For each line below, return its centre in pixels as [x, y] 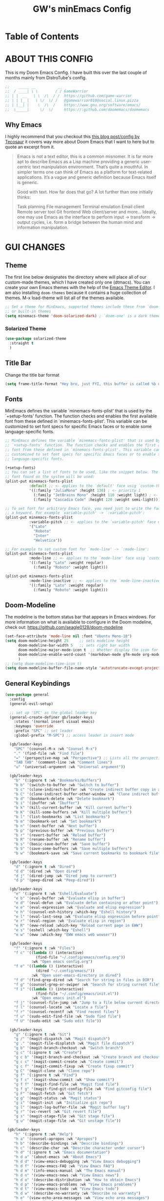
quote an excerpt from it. [30, 147]
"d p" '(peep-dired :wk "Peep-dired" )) [54, 880]
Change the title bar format [32, 375]
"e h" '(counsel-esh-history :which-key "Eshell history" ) [75, 912]
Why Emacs [24, 125]
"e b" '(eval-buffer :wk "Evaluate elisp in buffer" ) [70, 898]
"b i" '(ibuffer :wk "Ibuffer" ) [47, 803]
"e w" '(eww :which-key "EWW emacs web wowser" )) [65, 935]
